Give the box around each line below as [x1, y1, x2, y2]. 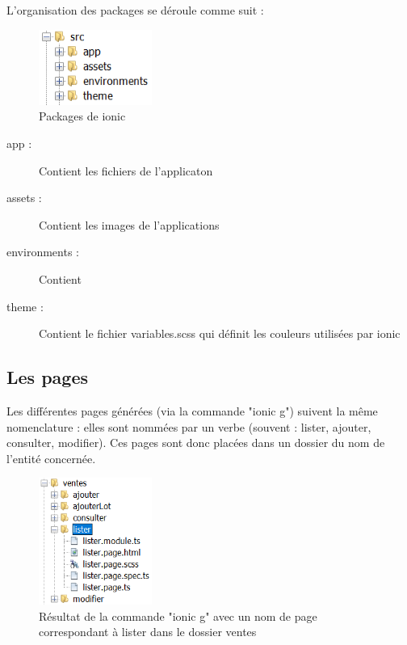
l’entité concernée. [6, 449, 96, 466]
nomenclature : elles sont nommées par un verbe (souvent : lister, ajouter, [6, 418, 371, 435]
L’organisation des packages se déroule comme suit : [6, 2, 264, 18]
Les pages [6, 365, 89, 390]
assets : [6, 189, 42, 206]
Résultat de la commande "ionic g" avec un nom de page [39, 607, 317, 624]
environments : [6, 243, 79, 260]
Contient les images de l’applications [39, 216, 220, 233]
